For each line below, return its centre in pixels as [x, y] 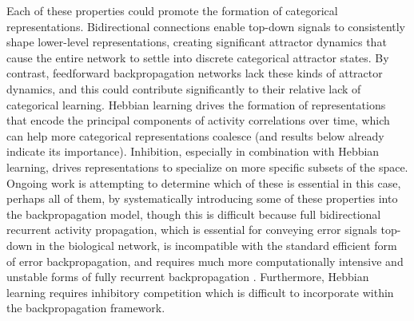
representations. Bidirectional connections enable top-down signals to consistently [206, 26]
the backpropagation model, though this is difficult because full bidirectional [194, 214]
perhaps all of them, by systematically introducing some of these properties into [202, 198]
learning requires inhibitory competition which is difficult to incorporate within [200, 292]
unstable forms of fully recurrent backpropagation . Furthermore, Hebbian [188, 277]
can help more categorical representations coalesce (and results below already [195, 135]
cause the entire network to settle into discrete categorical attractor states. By [198, 57]
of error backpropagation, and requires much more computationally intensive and [205, 261]
